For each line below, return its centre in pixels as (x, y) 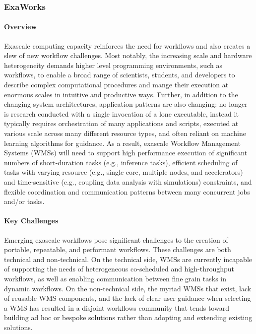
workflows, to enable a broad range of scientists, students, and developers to (120, 75)
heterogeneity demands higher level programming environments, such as (113, 65)
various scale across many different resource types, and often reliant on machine (125, 133)
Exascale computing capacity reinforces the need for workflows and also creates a (127, 45)
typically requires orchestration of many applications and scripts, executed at (121, 123)
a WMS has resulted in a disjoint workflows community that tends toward (117, 307)
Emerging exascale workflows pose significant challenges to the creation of (116, 239)
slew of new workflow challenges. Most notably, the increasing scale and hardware (128, 55)
